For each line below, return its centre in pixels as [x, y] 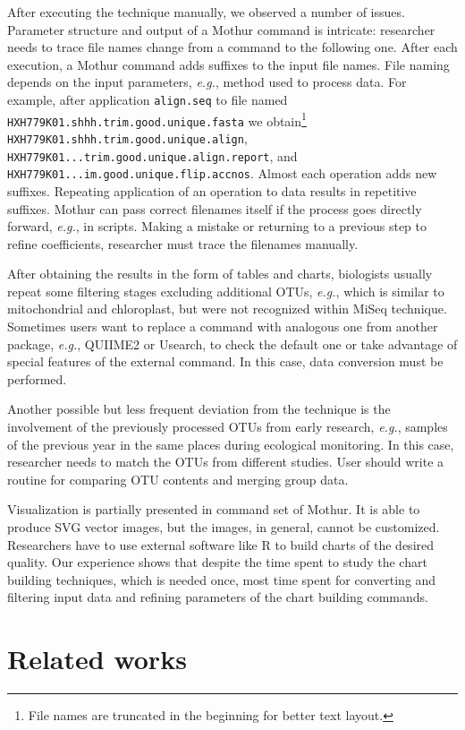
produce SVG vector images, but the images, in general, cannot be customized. [224, 527]
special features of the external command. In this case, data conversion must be [225, 361]
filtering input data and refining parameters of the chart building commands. [218, 597]
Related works [97, 659]
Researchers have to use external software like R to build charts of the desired [221, 544]
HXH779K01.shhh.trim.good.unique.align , [127, 137]
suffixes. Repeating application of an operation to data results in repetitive [212, 190]
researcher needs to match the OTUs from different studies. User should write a [226, 462]
